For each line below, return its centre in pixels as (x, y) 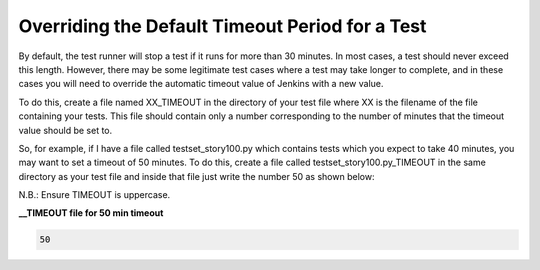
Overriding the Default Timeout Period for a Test (222, 26)
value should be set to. (65, 130)
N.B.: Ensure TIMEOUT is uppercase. (94, 195)
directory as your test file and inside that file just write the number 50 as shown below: (196, 176)
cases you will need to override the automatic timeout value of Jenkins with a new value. (201, 84)
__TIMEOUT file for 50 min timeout (91, 213)
